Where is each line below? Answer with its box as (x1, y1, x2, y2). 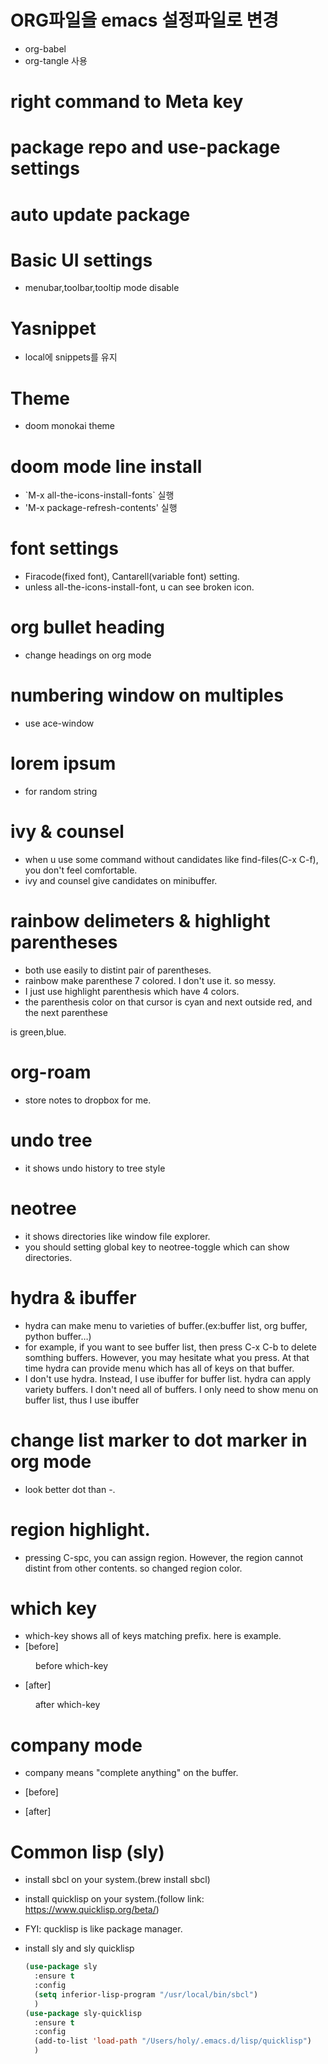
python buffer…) (24, 1330, 92, 1342)
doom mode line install (10, 455, 203, 478)
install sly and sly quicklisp (24, 1942, 135, 1955)
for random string (24, 786, 98, 797)
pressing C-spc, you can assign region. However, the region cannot (24, 1551, 304, 1563)
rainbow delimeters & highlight (10, 910, 271, 933)
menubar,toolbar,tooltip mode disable (24, 282, 180, 294)
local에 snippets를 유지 (24, 351, 118, 363)
